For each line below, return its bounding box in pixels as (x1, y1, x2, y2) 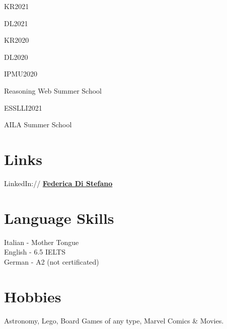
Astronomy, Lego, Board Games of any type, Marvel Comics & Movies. (4, 315, 224, 325)
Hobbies (4, 286, 61, 306)
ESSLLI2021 (4, 102, 42, 113)
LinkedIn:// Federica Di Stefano (4, 178, 113, 188)
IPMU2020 (4, 68, 37, 79)
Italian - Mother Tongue (4, 236, 79, 247)
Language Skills (4, 207, 114, 228)
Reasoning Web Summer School (4, 85, 102, 96)
